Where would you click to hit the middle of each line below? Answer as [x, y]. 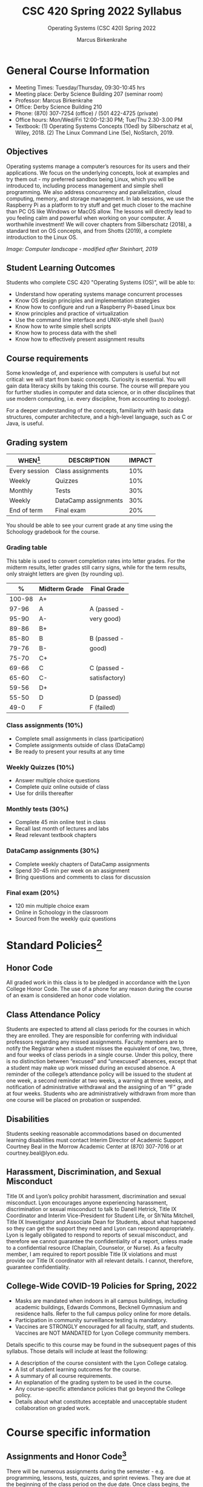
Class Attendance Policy [54, 1014]
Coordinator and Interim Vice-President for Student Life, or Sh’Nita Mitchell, [101, 1215]
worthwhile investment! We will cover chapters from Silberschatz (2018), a [99, 224]
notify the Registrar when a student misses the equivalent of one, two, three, [102, 1049]
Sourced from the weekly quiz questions [65, 919]
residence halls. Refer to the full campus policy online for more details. [103, 1314]
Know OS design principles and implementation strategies [87, 301]
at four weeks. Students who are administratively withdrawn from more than [101, 1093]
